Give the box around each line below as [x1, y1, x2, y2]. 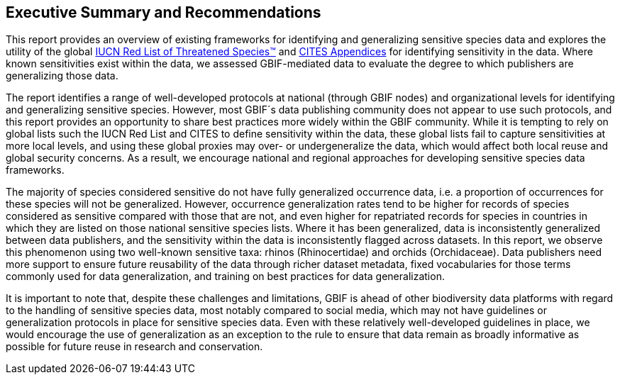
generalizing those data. [6, 69, 118, 82]
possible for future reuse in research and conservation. [6, 340, 263, 353]
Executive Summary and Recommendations [6, 4, 321, 21]
